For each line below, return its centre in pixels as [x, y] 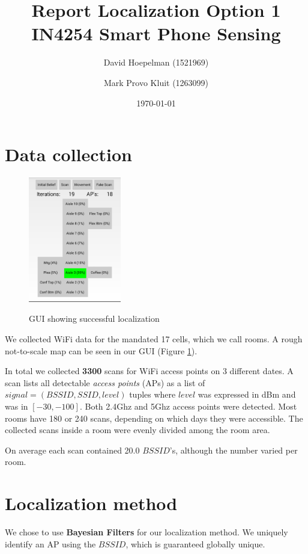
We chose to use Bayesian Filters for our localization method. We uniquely [146, 532]
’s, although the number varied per [234, 450]
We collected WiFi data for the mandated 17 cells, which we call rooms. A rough [154, 338]
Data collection [69, 154]
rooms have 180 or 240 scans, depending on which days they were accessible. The [154, 418]
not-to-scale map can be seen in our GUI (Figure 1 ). [101, 350]
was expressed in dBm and [247, 394]
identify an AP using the [50, 543]
